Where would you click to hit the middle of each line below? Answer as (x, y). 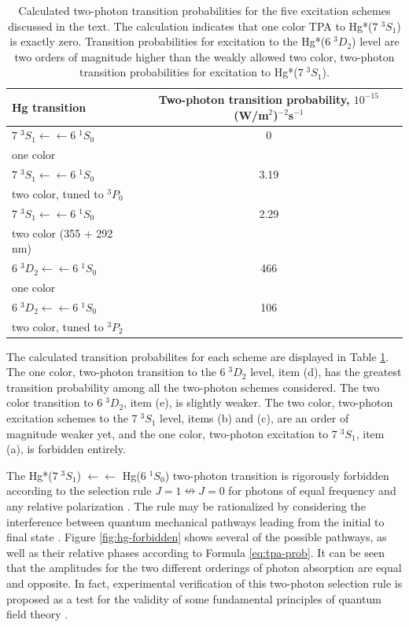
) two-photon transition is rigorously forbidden (277, 475)
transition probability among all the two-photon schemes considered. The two (193, 387)
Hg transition (49, 107)
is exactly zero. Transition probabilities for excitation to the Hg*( (168, 41)
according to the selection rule (79, 491)
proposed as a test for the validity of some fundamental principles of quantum (194, 598)
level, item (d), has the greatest (326, 372)
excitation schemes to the (67, 418)
